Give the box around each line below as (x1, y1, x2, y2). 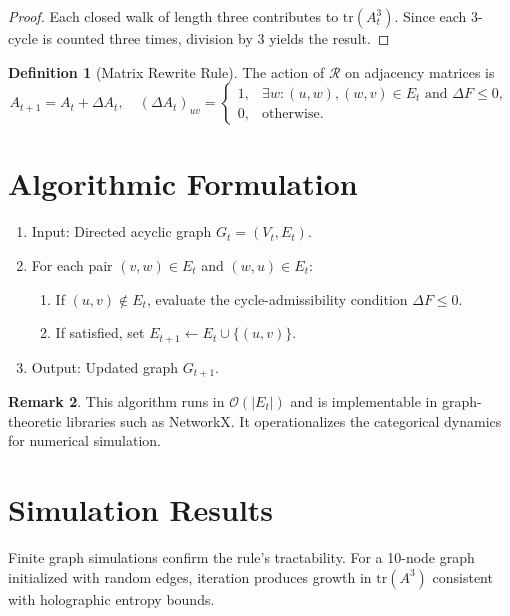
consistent (432, 566, 493, 587)
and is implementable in (290, 391, 438, 411)
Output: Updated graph (31, 356, 179, 377)
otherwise (262, 106, 320, 121)
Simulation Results (8, 488, 274, 529)
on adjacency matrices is (345, 61, 495, 82)
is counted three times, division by (42, 28, 253, 48)
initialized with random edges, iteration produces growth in (8, 566, 372, 587)
